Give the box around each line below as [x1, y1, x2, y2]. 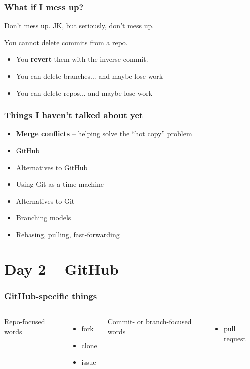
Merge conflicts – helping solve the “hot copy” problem [16, 128, 192, 139]
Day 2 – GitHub [4, 258, 119, 279]
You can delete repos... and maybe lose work [16, 87, 153, 98]
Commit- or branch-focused [107, 316, 192, 327]
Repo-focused [4, 316, 45, 327]
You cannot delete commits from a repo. [4, 37, 128, 47]
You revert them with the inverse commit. [16, 54, 148, 64]
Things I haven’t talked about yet [4, 109, 143, 121]
